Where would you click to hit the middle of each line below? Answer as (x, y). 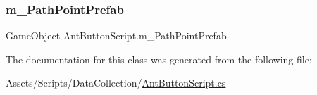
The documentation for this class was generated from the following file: (159, 59)
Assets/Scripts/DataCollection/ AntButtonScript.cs (116, 83)
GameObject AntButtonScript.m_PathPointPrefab (116, 36)
